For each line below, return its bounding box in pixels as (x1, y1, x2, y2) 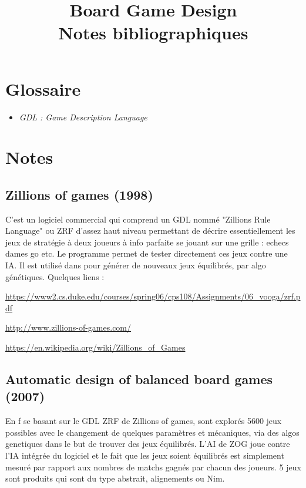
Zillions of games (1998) (5, 185, 153, 203)
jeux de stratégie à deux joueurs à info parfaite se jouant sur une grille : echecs (5, 235, 289, 248)
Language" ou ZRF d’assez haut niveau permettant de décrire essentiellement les (5, 224, 295, 237)
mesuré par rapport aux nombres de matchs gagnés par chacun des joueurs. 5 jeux (5, 460, 301, 473)
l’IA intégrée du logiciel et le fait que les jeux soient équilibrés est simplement (5, 449, 284, 461)
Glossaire (5, 76, 81, 100)
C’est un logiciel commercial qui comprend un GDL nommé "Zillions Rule (5, 213, 271, 225)
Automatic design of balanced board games (5, 370, 273, 388)
